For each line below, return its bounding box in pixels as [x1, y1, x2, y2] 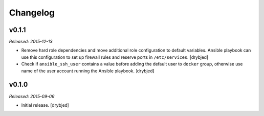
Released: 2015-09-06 [9, 93, 55, 99]
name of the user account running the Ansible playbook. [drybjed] [21, 68, 154, 74]
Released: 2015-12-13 [9, 39, 53, 45]
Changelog [9, 7, 55, 18]
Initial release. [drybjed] [21, 102, 69, 108]
